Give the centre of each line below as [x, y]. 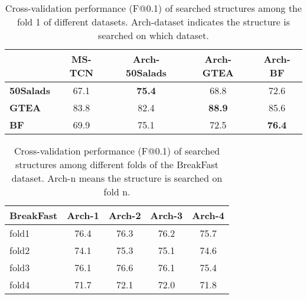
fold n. [117, 192]
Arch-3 [166, 215]
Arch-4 [208, 215]
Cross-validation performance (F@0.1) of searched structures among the [153, 8]
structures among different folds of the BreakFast [117, 164]
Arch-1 [83, 215]
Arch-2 [125, 215]
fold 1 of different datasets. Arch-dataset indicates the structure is [153, 22]
